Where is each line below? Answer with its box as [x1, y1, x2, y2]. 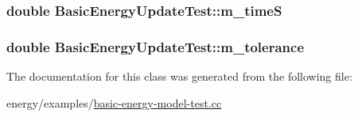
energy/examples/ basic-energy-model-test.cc [6, 94, 222, 111]
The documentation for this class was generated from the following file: [6, 68, 352, 85]
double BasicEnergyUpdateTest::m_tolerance [6, 36, 305, 56]
